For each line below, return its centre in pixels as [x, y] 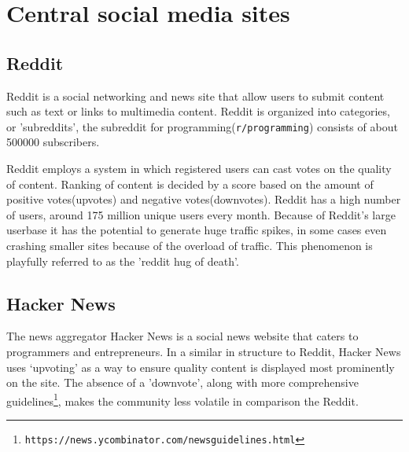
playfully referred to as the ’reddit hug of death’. [123, 261]
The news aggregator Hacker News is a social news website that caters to [182, 336]
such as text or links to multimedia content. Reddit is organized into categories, [198, 111]
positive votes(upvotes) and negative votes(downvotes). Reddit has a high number [204, 199]
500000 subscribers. [53, 142]
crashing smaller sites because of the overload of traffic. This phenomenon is [190, 245]
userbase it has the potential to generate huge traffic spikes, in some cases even [197, 230]
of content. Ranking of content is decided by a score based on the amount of [190, 184]
